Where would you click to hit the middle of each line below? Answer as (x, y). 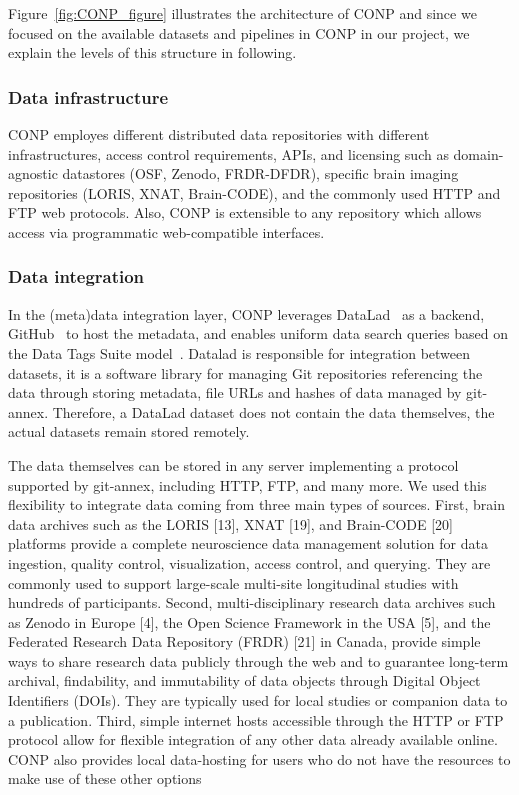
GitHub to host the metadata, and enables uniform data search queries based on (258, 333)
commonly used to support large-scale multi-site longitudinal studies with (233, 582)
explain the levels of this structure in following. (152, 52)
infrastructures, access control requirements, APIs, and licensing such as (228, 153)
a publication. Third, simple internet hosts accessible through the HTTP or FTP (256, 719)
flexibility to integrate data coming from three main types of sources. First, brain (256, 504)
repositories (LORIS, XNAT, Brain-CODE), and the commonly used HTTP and (254, 192)
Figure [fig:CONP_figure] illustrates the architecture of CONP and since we (242, 13)
